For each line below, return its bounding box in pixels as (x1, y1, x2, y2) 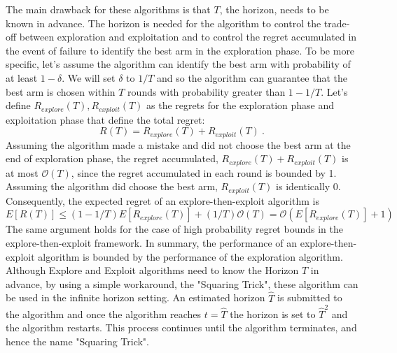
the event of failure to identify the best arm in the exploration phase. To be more (6, 43, 355, 57)
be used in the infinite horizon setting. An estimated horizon (6, 290, 265, 305)
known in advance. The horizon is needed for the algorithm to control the (6, 15, 321, 30)
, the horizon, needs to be (219, 2, 329, 16)
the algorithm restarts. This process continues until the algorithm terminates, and (6, 320, 357, 335)
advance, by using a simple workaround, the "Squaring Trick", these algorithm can (6, 276, 358, 291)
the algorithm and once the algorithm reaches (6, 306, 202, 321)
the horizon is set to (230, 306, 316, 321)
